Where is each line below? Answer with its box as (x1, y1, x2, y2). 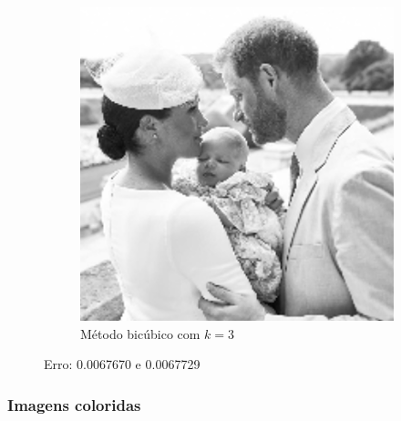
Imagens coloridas (7, 393, 141, 416)
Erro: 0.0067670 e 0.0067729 (44, 354, 200, 374)
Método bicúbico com (80, 323, 200, 343)
